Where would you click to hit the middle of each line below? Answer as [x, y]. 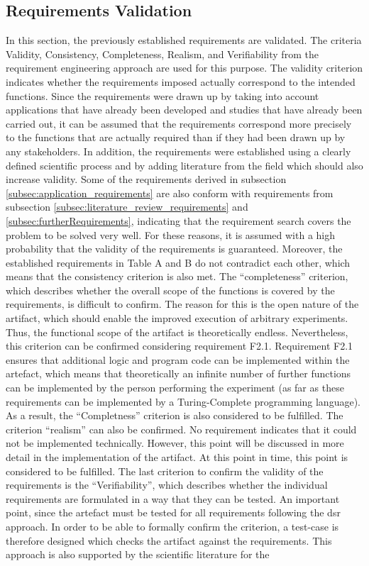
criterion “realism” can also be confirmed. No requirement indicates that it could [181, 429]
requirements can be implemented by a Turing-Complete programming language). [183, 401]
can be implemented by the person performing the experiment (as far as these [175, 388]
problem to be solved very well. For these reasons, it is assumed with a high [171, 234]
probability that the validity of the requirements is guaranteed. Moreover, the [174, 249]
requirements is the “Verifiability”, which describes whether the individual [167, 485]
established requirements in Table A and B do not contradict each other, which [178, 262]
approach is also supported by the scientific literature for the [138, 554]
